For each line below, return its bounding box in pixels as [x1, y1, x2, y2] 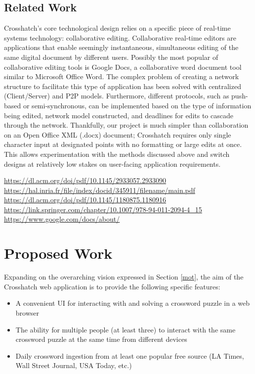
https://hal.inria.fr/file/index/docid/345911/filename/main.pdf [4, 185, 195, 195]
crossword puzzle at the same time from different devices [15, 334, 187, 344]
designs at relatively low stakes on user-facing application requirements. [4, 158, 221, 169]
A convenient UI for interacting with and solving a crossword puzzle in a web [15, 298, 250, 308]
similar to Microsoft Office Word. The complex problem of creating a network [4, 71, 239, 82]
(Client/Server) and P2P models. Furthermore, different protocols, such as [4, 91, 229, 101]
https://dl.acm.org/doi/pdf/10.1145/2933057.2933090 [4, 175, 167, 186]
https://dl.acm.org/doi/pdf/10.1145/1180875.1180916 [4, 194, 167, 205]
